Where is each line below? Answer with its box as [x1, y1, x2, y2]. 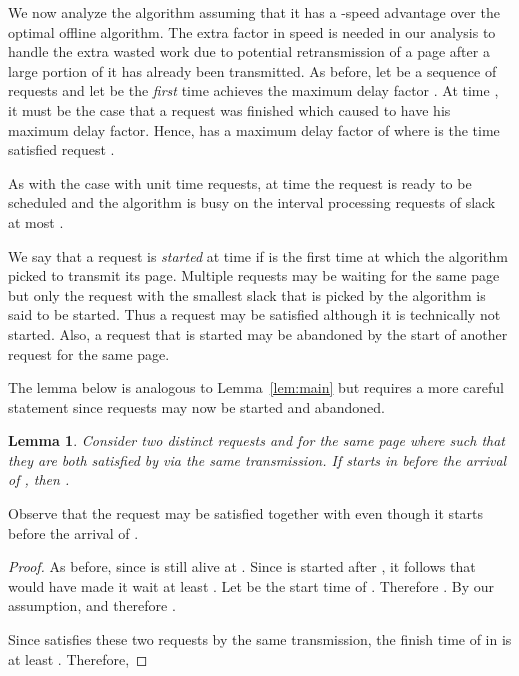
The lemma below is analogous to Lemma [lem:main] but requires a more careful [8, 377, 504, 398]
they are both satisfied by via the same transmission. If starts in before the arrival [8, 449, 507, 470]
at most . [8, 211, 64, 232]
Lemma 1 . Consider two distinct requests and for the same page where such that [8, 430, 505, 451]
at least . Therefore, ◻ [8, 648, 148, 669]
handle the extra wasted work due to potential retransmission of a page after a [8, 41, 490, 62]
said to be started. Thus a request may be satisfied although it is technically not [8, 304, 501, 325]
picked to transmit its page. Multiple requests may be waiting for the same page [8, 265, 500, 286]
